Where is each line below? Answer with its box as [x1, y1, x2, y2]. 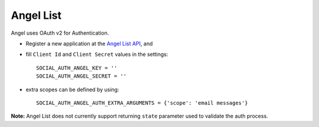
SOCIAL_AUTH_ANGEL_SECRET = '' [36, 73, 127, 79]
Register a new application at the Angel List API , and [25, 40, 153, 47]
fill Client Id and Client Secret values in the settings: [25, 51, 168, 58]
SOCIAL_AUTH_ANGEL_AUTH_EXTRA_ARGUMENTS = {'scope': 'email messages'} [36, 99, 248, 106]
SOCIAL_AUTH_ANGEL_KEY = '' [36, 65, 118, 71]
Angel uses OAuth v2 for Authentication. [11, 29, 109, 36]
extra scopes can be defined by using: [25, 86, 119, 93]
